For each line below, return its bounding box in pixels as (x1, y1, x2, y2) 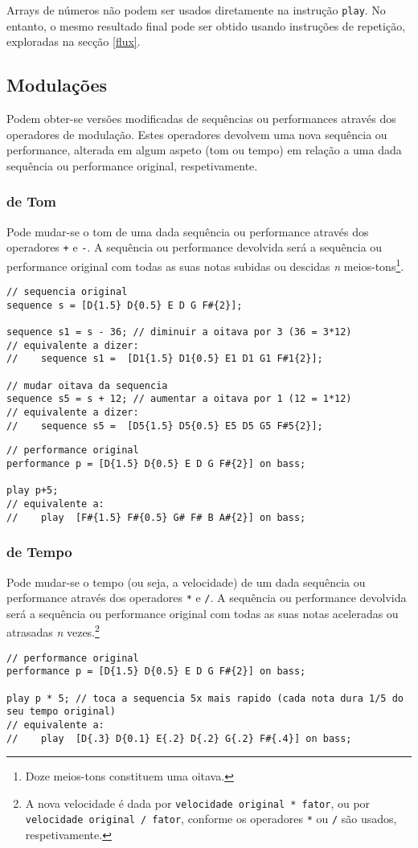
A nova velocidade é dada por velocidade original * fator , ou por (25, 794, 371, 811)
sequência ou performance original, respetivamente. (6, 157, 258, 174)
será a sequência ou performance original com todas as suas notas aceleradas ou (6, 604, 399, 621)
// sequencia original (6, 286, 128, 298)
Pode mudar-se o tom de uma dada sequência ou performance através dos (6, 223, 369, 240)
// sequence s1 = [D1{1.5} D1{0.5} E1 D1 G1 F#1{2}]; (6, 353, 323, 365)
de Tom (6, 191, 56, 211)
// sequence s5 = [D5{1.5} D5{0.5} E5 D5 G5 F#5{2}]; (6, 420, 323, 432)
